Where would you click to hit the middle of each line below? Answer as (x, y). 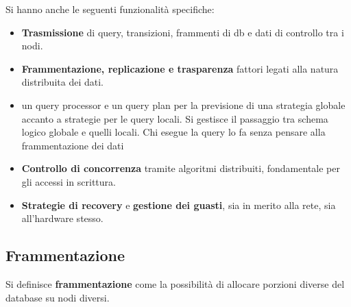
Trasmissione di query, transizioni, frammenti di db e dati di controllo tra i (183, 32)
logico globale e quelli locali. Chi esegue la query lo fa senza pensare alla (173, 132)
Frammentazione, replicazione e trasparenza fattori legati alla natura (180, 68)
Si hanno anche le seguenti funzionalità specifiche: (110, 9)
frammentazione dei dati (73, 145)
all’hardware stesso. (62, 218)
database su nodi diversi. (58, 297)
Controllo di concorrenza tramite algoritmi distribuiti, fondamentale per (181, 168)
